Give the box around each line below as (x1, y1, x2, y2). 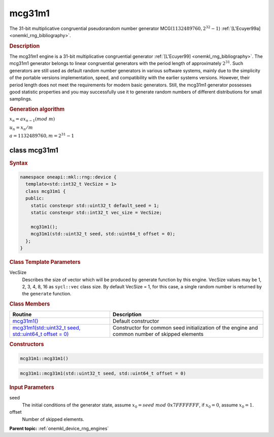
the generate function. (22, 291, 72, 297)
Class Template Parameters (9, 258, 81, 265)
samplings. (9, 96, 32, 102)
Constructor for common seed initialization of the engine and (112, 324, 258, 331)
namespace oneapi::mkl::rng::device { (20, 174, 117, 180)
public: (25, 195, 45, 201)
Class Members (9, 300, 50, 307)
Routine (12, 311, 32, 318)
